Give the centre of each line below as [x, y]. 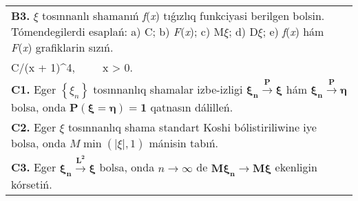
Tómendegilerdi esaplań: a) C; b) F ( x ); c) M [118, 31]
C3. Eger [34, 167]
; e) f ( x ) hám [293, 31]
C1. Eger [34, 89]
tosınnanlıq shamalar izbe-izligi [168, 89]
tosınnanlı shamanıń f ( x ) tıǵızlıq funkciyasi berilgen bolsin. [183, 15]
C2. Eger [34, 127]
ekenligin [296, 167]
